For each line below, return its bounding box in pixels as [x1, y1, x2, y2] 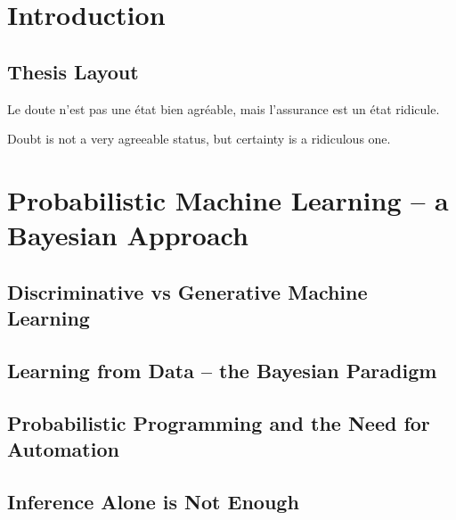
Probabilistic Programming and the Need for [7, 409, 430, 436]
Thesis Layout [7, 57, 139, 85]
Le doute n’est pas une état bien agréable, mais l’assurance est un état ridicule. [7, 99, 440, 118]
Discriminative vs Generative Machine [7, 277, 368, 305]
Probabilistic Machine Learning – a [7, 181, 449, 218]
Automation [7, 435, 119, 463]
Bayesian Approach [7, 217, 248, 253]
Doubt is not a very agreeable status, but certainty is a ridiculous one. [7, 129, 391, 148]
